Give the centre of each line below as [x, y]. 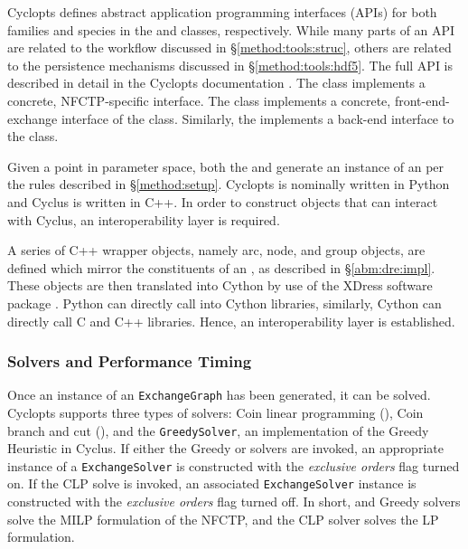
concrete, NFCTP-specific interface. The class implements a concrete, [199, 100]
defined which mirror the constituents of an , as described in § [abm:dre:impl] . [221, 267]
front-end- [422, 100]
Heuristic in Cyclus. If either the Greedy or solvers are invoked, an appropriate [225, 448]
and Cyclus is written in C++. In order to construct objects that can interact [223, 201]
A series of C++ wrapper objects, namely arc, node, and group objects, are [216, 250]
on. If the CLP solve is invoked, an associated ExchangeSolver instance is [212, 483]
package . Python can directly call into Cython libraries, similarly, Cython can [225, 303]
